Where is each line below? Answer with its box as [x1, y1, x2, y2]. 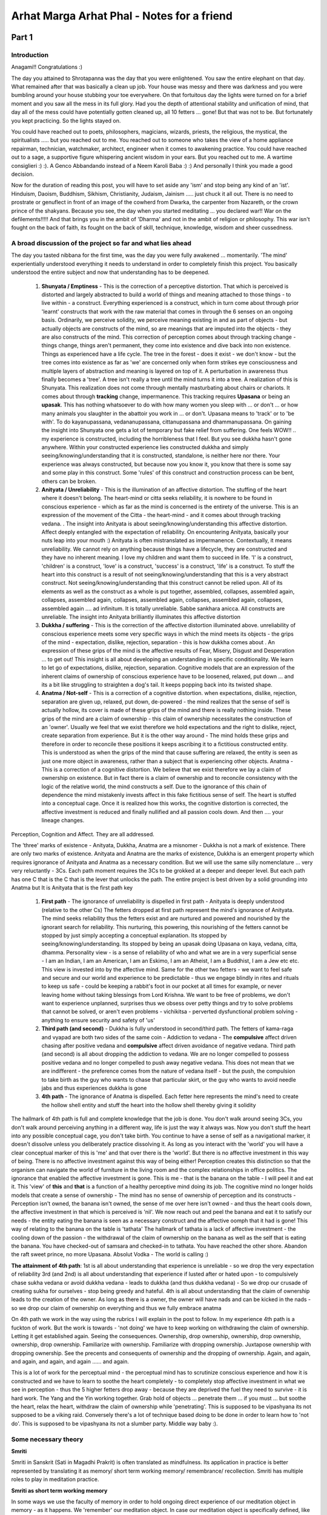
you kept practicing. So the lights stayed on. [11, 117, 121, 124]
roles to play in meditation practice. [11, 1476, 99, 1483]
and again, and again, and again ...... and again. [11, 1358, 130, 1365]
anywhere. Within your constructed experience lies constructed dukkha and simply [41, 444, 249, 451]
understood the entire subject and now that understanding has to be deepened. [11, 268, 210, 276]
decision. [11, 170, 35, 178]
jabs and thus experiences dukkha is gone [41, 1084, 147, 1091]
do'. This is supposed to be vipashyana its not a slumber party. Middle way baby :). [11, 1420, 218, 1427]
